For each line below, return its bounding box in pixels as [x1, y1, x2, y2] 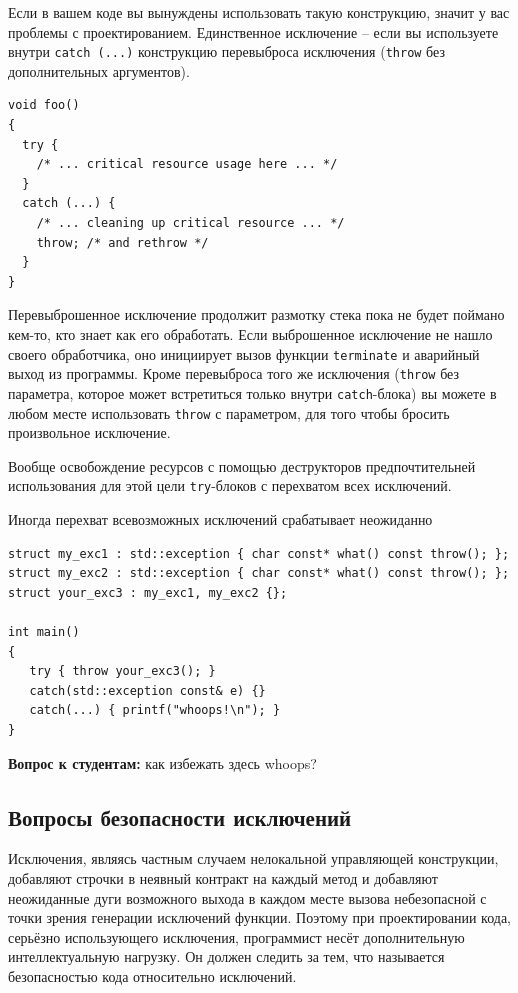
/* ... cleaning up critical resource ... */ [36, 216, 345, 230]
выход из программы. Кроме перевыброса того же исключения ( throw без [8, 363, 460, 384]
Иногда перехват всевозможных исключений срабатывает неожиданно [8, 509, 433, 530]
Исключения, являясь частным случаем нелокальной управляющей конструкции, [8, 848, 499, 869]
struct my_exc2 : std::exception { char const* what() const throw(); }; [8, 566, 510, 581]
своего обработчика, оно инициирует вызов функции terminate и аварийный [8, 343, 480, 364]
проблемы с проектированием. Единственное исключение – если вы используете [8, 21, 499, 42]
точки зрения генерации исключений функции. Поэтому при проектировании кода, [8, 907, 512, 928]
